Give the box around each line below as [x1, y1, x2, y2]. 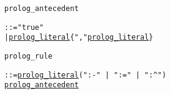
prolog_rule [4, 51, 53, 60]
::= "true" [4, 23, 44, 32]
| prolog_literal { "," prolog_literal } [4, 33, 153, 42]
